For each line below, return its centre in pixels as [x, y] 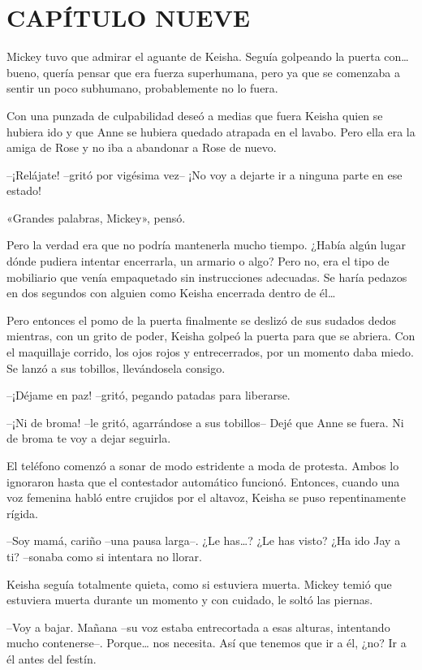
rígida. [22, 513]
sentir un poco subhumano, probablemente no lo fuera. [142, 88]
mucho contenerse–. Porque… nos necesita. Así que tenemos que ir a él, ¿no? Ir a [207, 643]
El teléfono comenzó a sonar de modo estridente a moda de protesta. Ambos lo [203, 465]
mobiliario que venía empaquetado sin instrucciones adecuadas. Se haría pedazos [207, 277]
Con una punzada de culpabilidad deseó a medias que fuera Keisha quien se [195, 115]
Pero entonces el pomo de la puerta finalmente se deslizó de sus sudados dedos [201, 320]
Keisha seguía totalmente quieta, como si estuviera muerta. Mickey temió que [199, 584]
